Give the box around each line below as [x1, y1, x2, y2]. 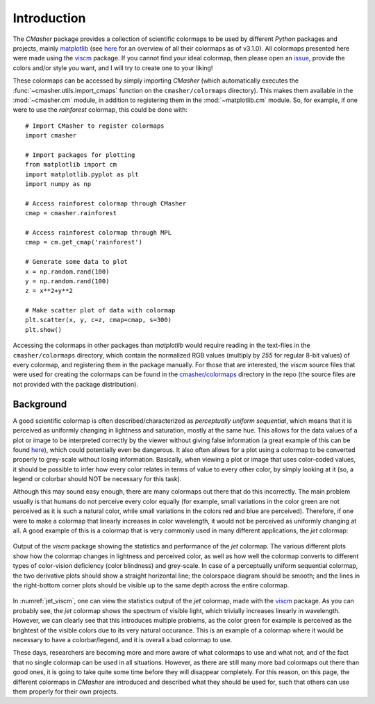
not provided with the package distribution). [12, 380, 139, 388]
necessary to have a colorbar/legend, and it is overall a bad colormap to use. [12, 635, 233, 644]
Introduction [12, 10, 86, 26]
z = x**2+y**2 [25, 287, 73, 295]
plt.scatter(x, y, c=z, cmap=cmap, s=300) [25, 316, 172, 324]
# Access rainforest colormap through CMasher [25, 199, 187, 208]
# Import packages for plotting [25, 151, 135, 159]
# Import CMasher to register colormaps [25, 121, 165, 130]
